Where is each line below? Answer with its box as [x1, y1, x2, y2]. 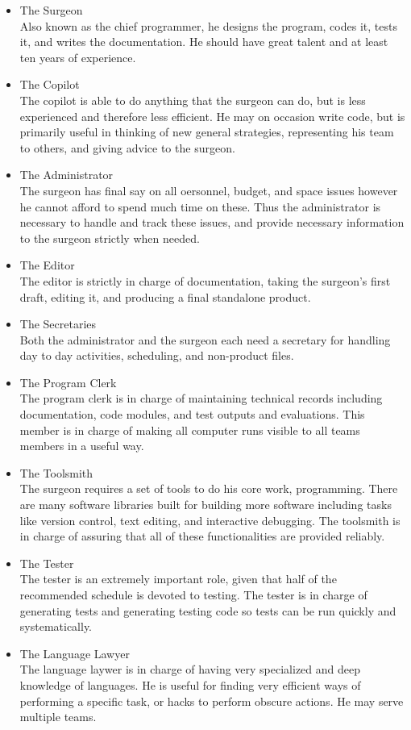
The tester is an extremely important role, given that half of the [19, 570, 337, 587]
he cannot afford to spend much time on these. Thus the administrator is [19, 198, 381, 215]
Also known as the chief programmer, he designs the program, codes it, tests [19, 17, 397, 34]
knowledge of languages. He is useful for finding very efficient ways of [19, 676, 361, 693]
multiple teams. [19, 708, 97, 725]
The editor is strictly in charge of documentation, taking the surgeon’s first [19, 272, 391, 289]
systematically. [19, 618, 93, 635]
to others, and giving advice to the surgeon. [19, 139, 235, 156]
